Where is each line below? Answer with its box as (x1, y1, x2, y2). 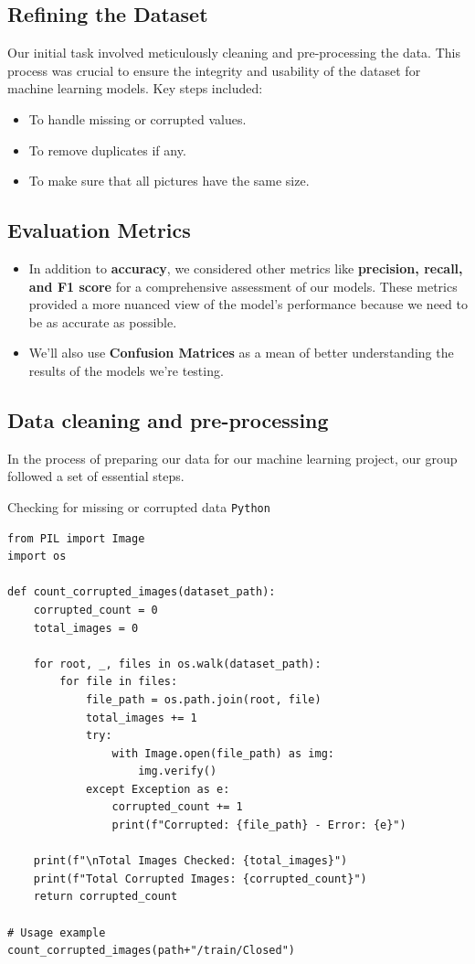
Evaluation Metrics (7, 216, 191, 244)
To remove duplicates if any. (28, 140, 186, 159)
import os (7, 550, 67, 563)
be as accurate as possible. (28, 312, 177, 331)
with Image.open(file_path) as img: (111, 746, 334, 760)
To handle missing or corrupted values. (28, 109, 247, 128)
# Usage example (7, 926, 106, 939)
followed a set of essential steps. (7, 466, 185, 486)
